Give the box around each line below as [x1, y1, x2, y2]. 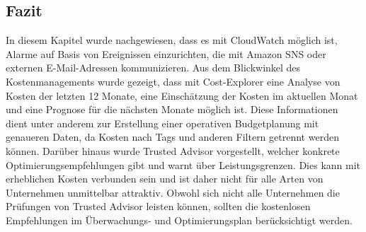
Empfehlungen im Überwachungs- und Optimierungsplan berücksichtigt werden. [6, 212, 353, 227]
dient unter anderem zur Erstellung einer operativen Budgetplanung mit [6, 115, 319, 130]
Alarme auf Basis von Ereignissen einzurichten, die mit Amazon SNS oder [6, 46, 326, 61]
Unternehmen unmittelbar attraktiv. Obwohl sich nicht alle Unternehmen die [6, 185, 340, 199]
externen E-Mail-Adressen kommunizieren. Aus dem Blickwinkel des [6, 60, 301, 75]
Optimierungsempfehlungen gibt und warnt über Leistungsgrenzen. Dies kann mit [6, 157, 361, 172]
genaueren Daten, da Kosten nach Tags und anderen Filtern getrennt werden [6, 129, 339, 144]
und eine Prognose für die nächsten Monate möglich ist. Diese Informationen [6, 102, 338, 117]
